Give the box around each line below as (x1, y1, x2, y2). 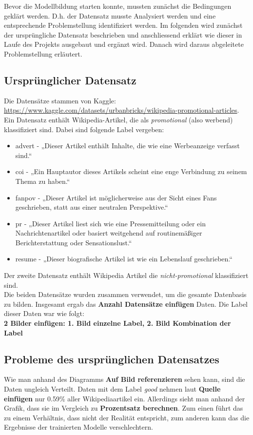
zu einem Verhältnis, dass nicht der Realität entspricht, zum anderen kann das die (4, 412, 250, 422)
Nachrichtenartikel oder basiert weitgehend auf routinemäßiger (15, 228, 202, 238)
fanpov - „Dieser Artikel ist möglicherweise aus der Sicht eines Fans (15, 192, 217, 202)
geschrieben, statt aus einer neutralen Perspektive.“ (15, 202, 168, 212)
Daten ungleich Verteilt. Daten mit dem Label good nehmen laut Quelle (4, 384, 221, 394)
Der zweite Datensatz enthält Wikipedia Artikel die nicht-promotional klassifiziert (4, 270, 249, 280)
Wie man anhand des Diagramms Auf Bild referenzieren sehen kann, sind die (4, 374, 245, 384)
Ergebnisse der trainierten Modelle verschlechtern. (4, 422, 153, 432)
